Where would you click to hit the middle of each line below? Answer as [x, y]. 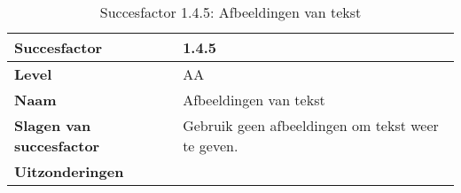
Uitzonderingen [69, 171]
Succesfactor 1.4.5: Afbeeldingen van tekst [230, 12]
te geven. [211, 146]
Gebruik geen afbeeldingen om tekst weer [311, 125]
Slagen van [53, 125]
